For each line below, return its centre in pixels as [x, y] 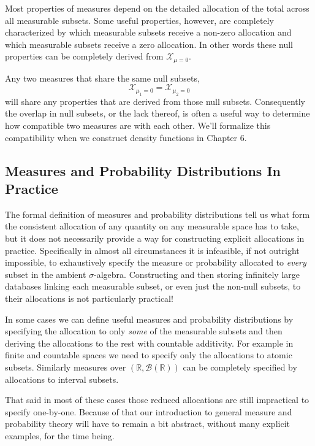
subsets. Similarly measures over [66, 367]
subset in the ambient [46, 274]
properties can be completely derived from [84, 56]
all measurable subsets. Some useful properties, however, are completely [139, 20]
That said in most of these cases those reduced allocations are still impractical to [157, 400]
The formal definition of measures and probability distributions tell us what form [157, 214]
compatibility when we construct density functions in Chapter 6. [126, 137]
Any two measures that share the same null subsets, [102, 78]
